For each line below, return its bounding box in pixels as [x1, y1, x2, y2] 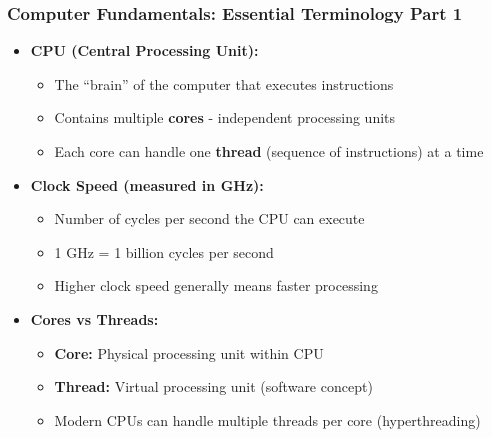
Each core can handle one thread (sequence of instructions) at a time [54, 141, 484, 161]
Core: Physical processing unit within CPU [54, 342, 324, 363]
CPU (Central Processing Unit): [30, 40, 259, 61]
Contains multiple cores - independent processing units [54, 107, 396, 128]
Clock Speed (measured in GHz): [30, 174, 264, 195]
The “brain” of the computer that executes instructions [54, 73, 394, 94]
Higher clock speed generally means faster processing [54, 275, 378, 296]
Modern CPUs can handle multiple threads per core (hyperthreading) [54, 409, 481, 430]
